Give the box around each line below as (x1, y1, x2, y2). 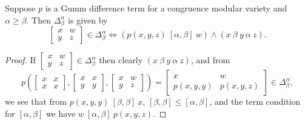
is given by (68, 13, 108, 26)
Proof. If (5, 54, 36, 66)
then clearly (99, 54, 143, 66)
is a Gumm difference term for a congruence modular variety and (45, 2, 287, 14)
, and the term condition (209, 95, 301, 108)
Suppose (5, 2, 36, 14)
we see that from (5, 95, 67, 108)
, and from (190, 54, 230, 66)
